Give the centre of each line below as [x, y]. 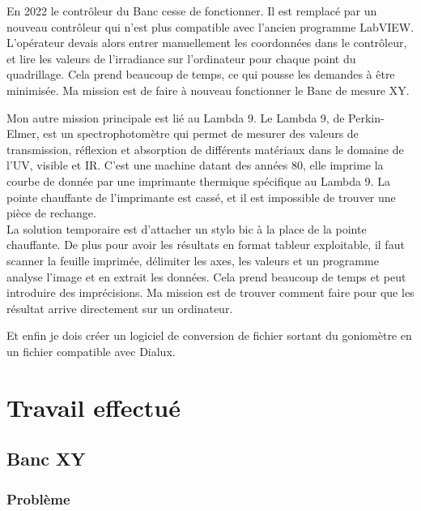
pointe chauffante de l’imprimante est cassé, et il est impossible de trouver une [201, 197]
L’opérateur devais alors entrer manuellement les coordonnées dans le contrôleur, [207, 43]
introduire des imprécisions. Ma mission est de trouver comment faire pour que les [210, 292]
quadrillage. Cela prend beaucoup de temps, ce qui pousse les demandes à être [201, 74]
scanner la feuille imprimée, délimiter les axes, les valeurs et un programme [193, 260]
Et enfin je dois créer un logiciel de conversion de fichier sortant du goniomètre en [209, 335]
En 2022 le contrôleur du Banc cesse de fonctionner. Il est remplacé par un [192, 11]
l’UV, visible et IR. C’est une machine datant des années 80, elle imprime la [195, 165]
